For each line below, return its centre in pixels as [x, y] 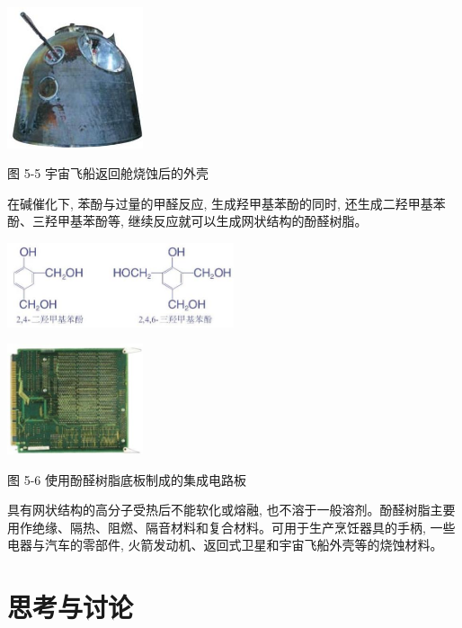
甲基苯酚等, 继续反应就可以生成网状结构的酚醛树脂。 [212, 221]
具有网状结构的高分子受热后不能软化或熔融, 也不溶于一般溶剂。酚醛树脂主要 [231, 510]
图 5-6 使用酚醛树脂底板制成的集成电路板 [127, 479]
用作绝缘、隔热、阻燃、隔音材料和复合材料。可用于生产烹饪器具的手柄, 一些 [231, 527]
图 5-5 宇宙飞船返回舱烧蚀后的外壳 [108, 173]
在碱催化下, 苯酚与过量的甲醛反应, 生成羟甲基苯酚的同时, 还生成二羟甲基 [220, 203]
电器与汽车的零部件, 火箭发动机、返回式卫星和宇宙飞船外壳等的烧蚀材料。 [225, 545]
